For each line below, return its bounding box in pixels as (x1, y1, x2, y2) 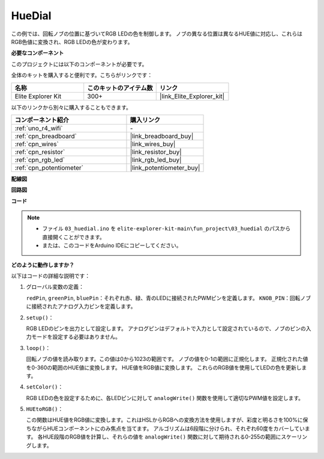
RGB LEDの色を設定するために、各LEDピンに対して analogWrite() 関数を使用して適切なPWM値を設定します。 (26, 394, 304, 401)
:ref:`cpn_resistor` (14, 147, 65, 156)
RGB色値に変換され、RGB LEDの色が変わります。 (11, 38, 133, 45)
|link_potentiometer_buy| (130, 163, 200, 171)
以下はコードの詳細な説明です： (11, 273, 90, 280)
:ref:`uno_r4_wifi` (14, 124, 63, 132)
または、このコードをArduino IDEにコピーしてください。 (42, 242, 182, 249)
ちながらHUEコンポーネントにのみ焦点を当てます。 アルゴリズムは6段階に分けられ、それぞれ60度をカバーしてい (26, 425, 305, 432)
